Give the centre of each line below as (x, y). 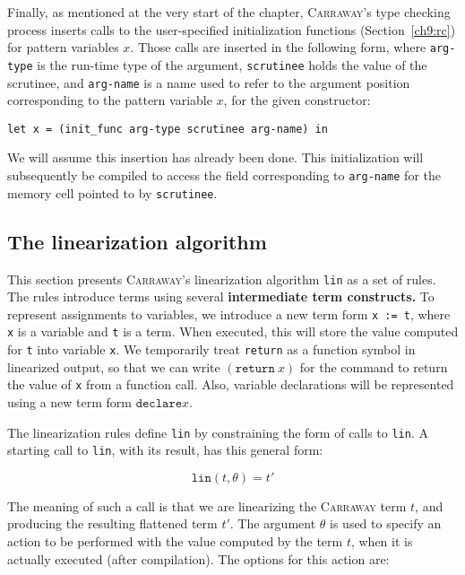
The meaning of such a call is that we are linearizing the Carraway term (207, 505)
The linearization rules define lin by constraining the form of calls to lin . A (218, 432)
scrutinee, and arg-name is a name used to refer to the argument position (209, 82)
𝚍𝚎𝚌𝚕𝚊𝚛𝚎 (159, 403)
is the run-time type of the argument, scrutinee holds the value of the (232, 64)
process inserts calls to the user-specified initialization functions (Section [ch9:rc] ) (232, 29)
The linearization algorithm (137, 241)
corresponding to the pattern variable (110, 100)
